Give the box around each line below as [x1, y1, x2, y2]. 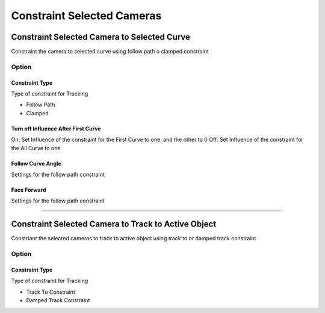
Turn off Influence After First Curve [11, 125, 102, 132]
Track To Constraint [26, 288, 75, 296]
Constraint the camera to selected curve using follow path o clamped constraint [11, 48, 209, 55]
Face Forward [11, 186, 46, 193]
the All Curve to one [11, 144, 61, 151]
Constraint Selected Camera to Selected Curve [11, 32, 191, 42]
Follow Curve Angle [11, 160, 61, 167]
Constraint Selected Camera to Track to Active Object [11, 219, 217, 229]
